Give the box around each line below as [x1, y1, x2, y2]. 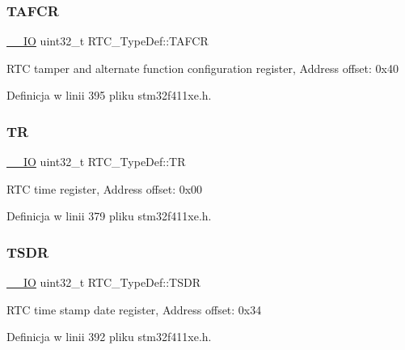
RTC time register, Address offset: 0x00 [6, 180, 203, 197]
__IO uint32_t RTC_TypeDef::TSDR [6, 274, 200, 291]
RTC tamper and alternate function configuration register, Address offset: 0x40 [6, 59, 399, 76]
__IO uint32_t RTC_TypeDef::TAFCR [6, 32, 209, 49]
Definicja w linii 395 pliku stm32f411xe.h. [6, 87, 212, 104]
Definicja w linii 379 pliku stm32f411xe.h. [6, 207, 212, 224]
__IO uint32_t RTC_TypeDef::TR [6, 153, 186, 170]
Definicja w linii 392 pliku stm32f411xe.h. [6, 328, 212, 345]
